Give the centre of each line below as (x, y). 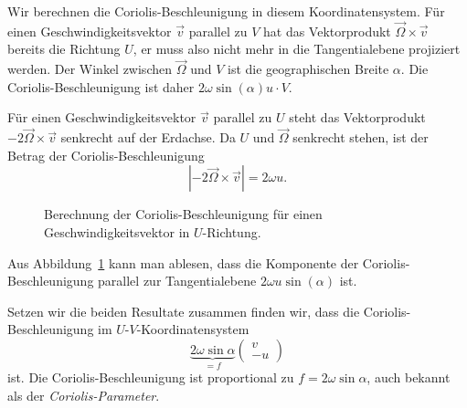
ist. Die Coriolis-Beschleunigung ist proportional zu (151, 377)
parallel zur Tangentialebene (177, 281)
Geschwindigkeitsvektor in (117, 232)
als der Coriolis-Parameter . (84, 395)
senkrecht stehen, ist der (361, 137)
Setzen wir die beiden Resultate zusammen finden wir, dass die (184, 311)
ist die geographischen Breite (308, 69)
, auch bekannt (409, 377)
